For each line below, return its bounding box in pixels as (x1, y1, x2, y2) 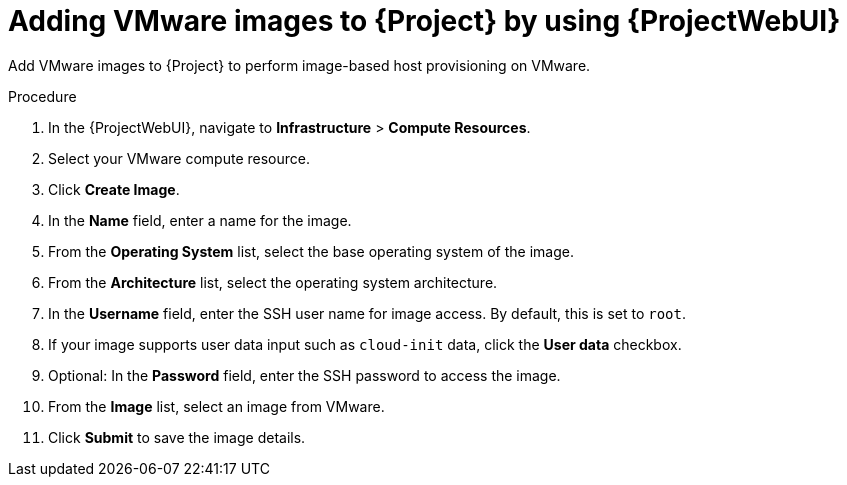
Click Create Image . (48, 180, 180, 198)
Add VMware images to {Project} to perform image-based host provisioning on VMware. (8, 56, 591, 74)
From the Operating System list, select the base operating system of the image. (48, 242, 574, 260)
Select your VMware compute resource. (48, 149, 310, 167)
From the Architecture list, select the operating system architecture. (48, 273, 498, 291)
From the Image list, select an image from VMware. (48, 397, 385, 415)
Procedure (8, 87, 77, 105)
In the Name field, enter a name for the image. (48, 211, 352, 229)
